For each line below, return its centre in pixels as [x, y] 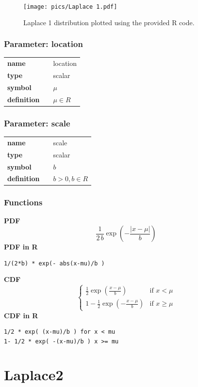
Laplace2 [34, 374]
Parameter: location [43, 44]
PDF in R [21, 247]
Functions [23, 202]
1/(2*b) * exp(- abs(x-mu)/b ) [54, 263]
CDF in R [21, 315]
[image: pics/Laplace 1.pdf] [70, 7]
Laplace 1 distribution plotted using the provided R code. [109, 22]
